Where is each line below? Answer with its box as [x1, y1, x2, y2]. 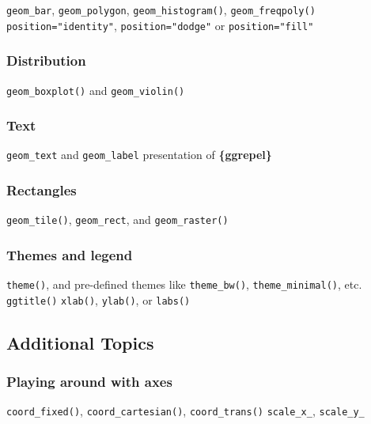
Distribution [6, 51, 86, 70]
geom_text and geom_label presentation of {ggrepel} [6, 146, 272, 163]
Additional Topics [6, 330, 154, 354]
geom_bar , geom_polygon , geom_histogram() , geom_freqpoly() [6, 2, 316, 17]
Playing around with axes [6, 372, 172, 392]
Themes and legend [6, 244, 133, 264]
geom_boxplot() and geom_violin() [6, 81, 185, 98]
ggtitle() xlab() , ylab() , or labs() [6, 291, 191, 308]
